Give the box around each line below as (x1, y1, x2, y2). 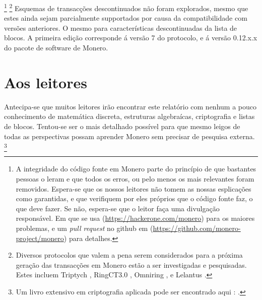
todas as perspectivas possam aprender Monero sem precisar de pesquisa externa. (4, 131, 255, 141)
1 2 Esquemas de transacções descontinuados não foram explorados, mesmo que (4, 2, 248, 13)
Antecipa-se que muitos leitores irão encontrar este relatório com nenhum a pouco (4, 101, 256, 111)
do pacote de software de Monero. (4, 42, 108, 53)
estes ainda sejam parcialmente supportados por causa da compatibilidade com (4, 13, 247, 23)
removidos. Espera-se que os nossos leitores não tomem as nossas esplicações (16, 183, 251, 194)
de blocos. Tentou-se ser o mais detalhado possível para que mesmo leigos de (4, 121, 240, 131)
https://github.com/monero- (153, 223, 241, 233)
